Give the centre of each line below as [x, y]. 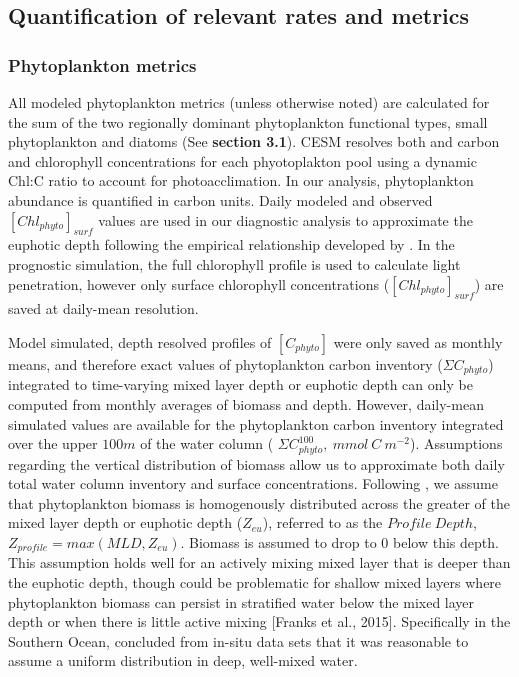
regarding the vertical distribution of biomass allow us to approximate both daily [256, 463]
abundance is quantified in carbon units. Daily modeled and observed [220, 199]
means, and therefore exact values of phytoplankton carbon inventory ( [225, 363]
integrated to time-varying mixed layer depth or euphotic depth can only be [240, 384]
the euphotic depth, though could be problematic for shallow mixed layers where [255, 582]
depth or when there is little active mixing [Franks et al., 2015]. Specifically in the [259, 621]
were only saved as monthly [418, 341]
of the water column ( [207, 443]
